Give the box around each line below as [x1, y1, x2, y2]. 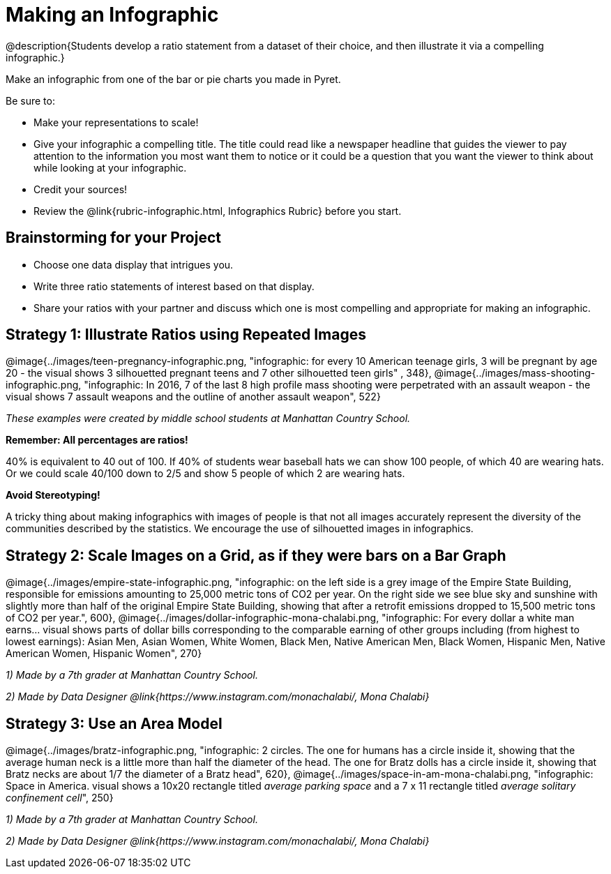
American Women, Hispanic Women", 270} [6, 647, 202, 660]
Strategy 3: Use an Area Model [6, 714, 222, 732]
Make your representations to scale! [33, 116, 199, 128]
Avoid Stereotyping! [6, 489, 100, 502]
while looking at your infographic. [33, 161, 187, 174]
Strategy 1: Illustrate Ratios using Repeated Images [6, 326, 366, 344]
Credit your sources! [33, 183, 128, 195]
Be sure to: [6, 94, 55, 107]
